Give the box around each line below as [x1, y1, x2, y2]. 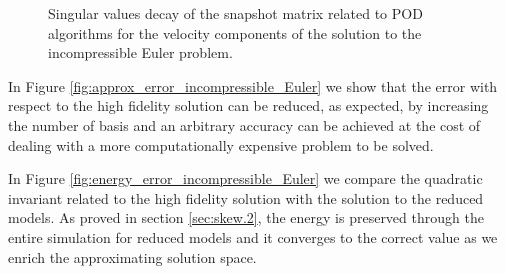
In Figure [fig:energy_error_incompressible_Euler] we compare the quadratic [8, 168, 483, 189]
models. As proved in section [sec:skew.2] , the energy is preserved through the [8, 207, 484, 228]
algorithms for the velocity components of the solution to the [48, 22, 422, 43]
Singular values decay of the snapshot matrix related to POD [48, 3, 423, 23]
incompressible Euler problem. [48, 42, 233, 63]
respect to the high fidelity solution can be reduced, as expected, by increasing [8, 95, 489, 116]
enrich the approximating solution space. [8, 246, 257, 267]
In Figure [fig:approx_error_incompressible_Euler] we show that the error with [8, 75, 498, 96]
